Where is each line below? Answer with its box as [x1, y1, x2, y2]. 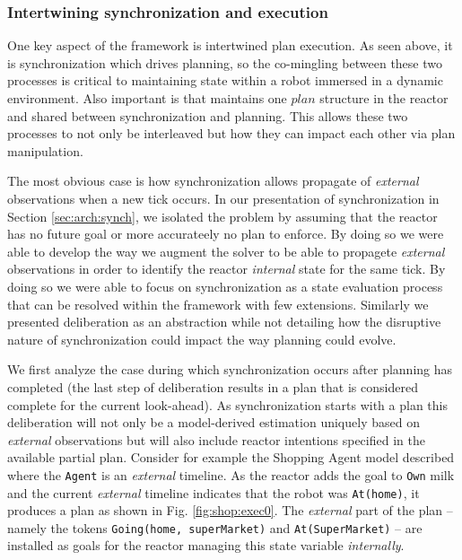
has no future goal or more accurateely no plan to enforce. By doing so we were [7, 224, 444, 243]
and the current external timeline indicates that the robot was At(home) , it [7, 483, 420, 502]
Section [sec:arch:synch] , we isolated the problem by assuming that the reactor [7, 206, 438, 225]
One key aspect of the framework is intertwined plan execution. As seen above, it [7, 36, 453, 55]
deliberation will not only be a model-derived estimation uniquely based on [7, 413, 420, 432]
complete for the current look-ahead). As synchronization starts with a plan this [7, 395, 448, 414]
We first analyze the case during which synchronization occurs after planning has [7, 360, 453, 379]
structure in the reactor [319, 89, 449, 107]
